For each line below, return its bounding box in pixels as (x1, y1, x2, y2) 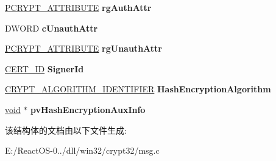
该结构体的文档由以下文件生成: (5, 123, 127, 136)
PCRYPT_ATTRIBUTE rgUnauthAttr (5, 42, 162, 55)
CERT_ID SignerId (5, 62, 84, 75)
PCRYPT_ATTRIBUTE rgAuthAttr (5, 1, 152, 13)
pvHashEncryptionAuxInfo (30, 103, 146, 115)
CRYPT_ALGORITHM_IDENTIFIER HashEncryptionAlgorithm (5, 83, 271, 95)
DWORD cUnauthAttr (5, 21, 98, 34)
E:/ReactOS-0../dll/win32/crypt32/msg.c (5, 144, 160, 157)
